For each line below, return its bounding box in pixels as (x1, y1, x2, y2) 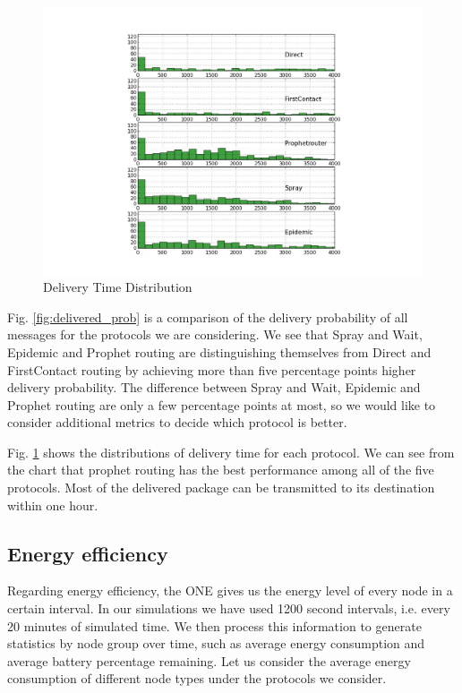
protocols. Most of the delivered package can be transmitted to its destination (7, 478, 435, 497)
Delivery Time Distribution (43, 278, 192, 296)
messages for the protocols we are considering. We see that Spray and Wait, (7, 325, 423, 344)
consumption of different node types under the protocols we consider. (7, 669, 387, 688)
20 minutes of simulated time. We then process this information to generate (7, 616, 422, 635)
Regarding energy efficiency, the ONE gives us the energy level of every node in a (7, 581, 453, 600)
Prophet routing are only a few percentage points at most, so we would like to (7, 395, 436, 414)
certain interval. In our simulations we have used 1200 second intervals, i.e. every (7, 599, 450, 618)
